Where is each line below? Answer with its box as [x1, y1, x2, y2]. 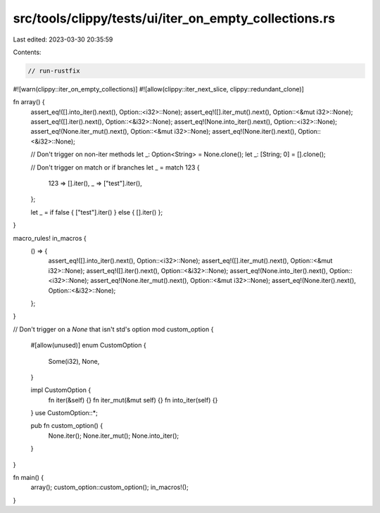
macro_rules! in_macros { [13, 234, 87, 242]
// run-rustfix [27, 67, 80, 75]
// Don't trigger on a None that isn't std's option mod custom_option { [13, 324, 214, 334]
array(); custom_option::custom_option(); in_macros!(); [30, 483, 189, 492]
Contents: [13, 48, 42, 56]
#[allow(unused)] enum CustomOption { [30, 341, 147, 350]
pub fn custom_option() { [30, 422, 103, 430]
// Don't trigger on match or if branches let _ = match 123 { [30, 163, 200, 172]
